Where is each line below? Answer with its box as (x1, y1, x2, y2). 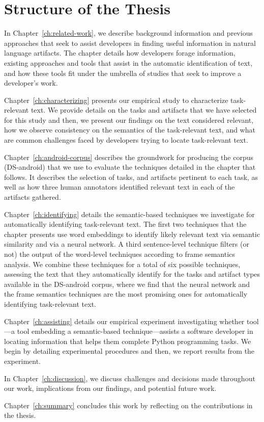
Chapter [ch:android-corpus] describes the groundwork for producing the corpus (4, 151, 253, 162)
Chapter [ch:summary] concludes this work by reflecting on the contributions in (4, 400, 253, 410)
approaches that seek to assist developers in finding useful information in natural (4, 37, 256, 48)
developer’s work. (4, 77, 58, 88)
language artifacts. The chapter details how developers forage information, (4, 47, 236, 58)
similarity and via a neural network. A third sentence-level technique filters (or (4, 239, 249, 249)
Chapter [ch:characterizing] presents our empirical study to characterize (4, 94, 228, 105)
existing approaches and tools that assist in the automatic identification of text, (4, 57, 253, 68)
